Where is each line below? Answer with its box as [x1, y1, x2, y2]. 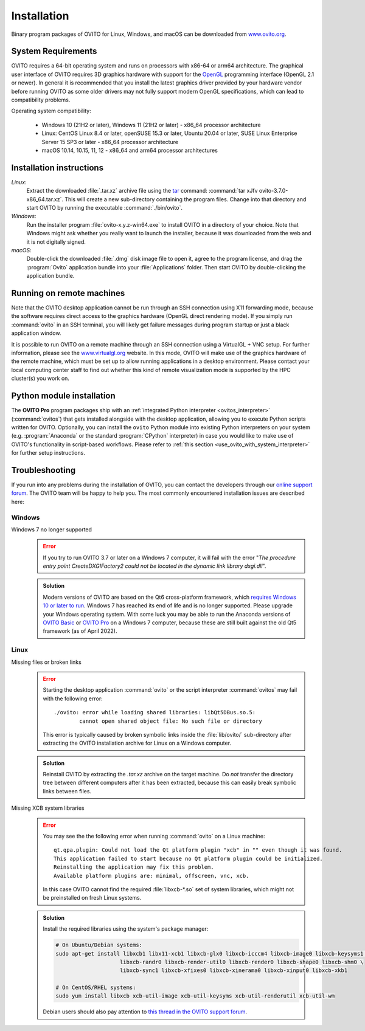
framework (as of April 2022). [43, 627, 117, 635]
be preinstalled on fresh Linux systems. [43, 894, 142, 902]
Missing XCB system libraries [11, 804, 85, 812]
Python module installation [11, 391, 116, 401]
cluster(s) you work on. [11, 374, 70, 382]
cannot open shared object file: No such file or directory [79, 717, 262, 725]
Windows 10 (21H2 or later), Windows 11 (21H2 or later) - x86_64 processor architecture [41, 121, 261, 128]
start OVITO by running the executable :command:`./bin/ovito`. [26, 204, 182, 212]
